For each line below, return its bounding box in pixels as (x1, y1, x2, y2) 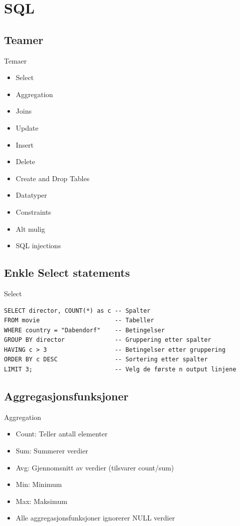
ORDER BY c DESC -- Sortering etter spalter (4, 356, 208, 363)
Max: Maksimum (15, 495, 67, 506)
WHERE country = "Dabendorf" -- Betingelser (4, 326, 165, 334)
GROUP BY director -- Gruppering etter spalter (4, 336, 212, 344)
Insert (15, 139, 34, 150)
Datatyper (15, 190, 47, 200)
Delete (15, 156, 35, 167)
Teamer (4, 32, 43, 47)
